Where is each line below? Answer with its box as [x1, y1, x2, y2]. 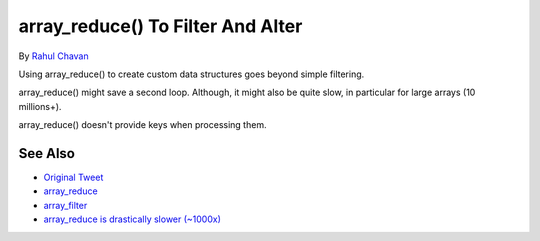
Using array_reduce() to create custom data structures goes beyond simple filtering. [18, 68, 365, 80]
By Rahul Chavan [18, 50, 89, 62]
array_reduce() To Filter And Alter [18, 15, 303, 37]
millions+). [18, 100, 62, 112]
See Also [18, 145, 75, 162]
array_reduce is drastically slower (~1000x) [43, 213, 222, 225]
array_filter [43, 199, 88, 211]
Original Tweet [43, 171, 104, 184]
